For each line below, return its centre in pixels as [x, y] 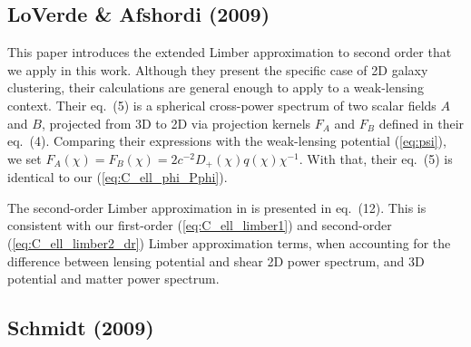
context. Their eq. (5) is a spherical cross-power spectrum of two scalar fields [222, 105]
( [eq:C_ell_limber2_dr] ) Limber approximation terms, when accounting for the [229, 243]
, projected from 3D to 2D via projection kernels [176, 123]
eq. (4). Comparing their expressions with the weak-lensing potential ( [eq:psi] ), [227, 141]
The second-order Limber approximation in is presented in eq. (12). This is [217, 207]
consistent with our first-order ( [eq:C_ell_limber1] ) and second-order [200, 225]
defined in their [422, 123]
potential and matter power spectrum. [113, 279]
